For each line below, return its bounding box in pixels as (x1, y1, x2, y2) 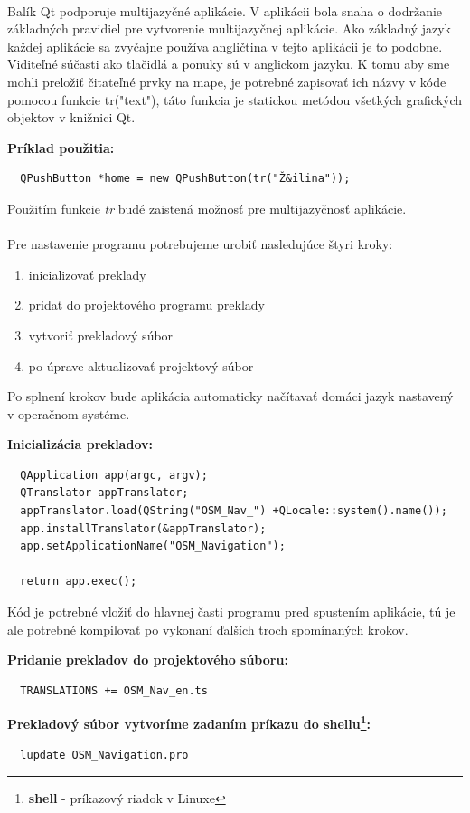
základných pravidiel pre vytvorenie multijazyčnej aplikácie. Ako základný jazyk (7, 19, 451, 38)
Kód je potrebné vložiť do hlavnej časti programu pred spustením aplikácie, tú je (7, 602, 456, 621)
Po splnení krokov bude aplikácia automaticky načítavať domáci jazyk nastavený (7, 387, 454, 406)
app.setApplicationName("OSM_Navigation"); (20, 540, 286, 553)
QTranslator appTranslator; (20, 486, 189, 500)
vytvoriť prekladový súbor (28, 325, 174, 344)
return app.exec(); (20, 575, 137, 588)
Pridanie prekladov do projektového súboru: (7, 650, 288, 669)
